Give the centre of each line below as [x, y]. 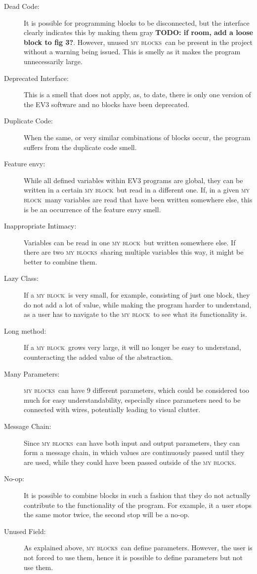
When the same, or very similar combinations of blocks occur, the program [137, 137]
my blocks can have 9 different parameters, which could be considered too [137, 390]
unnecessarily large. [53, 61]
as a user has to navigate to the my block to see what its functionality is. [135, 314]
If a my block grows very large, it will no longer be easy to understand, [132, 347]
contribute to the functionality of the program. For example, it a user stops [138, 505]
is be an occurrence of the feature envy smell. [92, 209]
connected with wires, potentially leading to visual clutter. [112, 409]
